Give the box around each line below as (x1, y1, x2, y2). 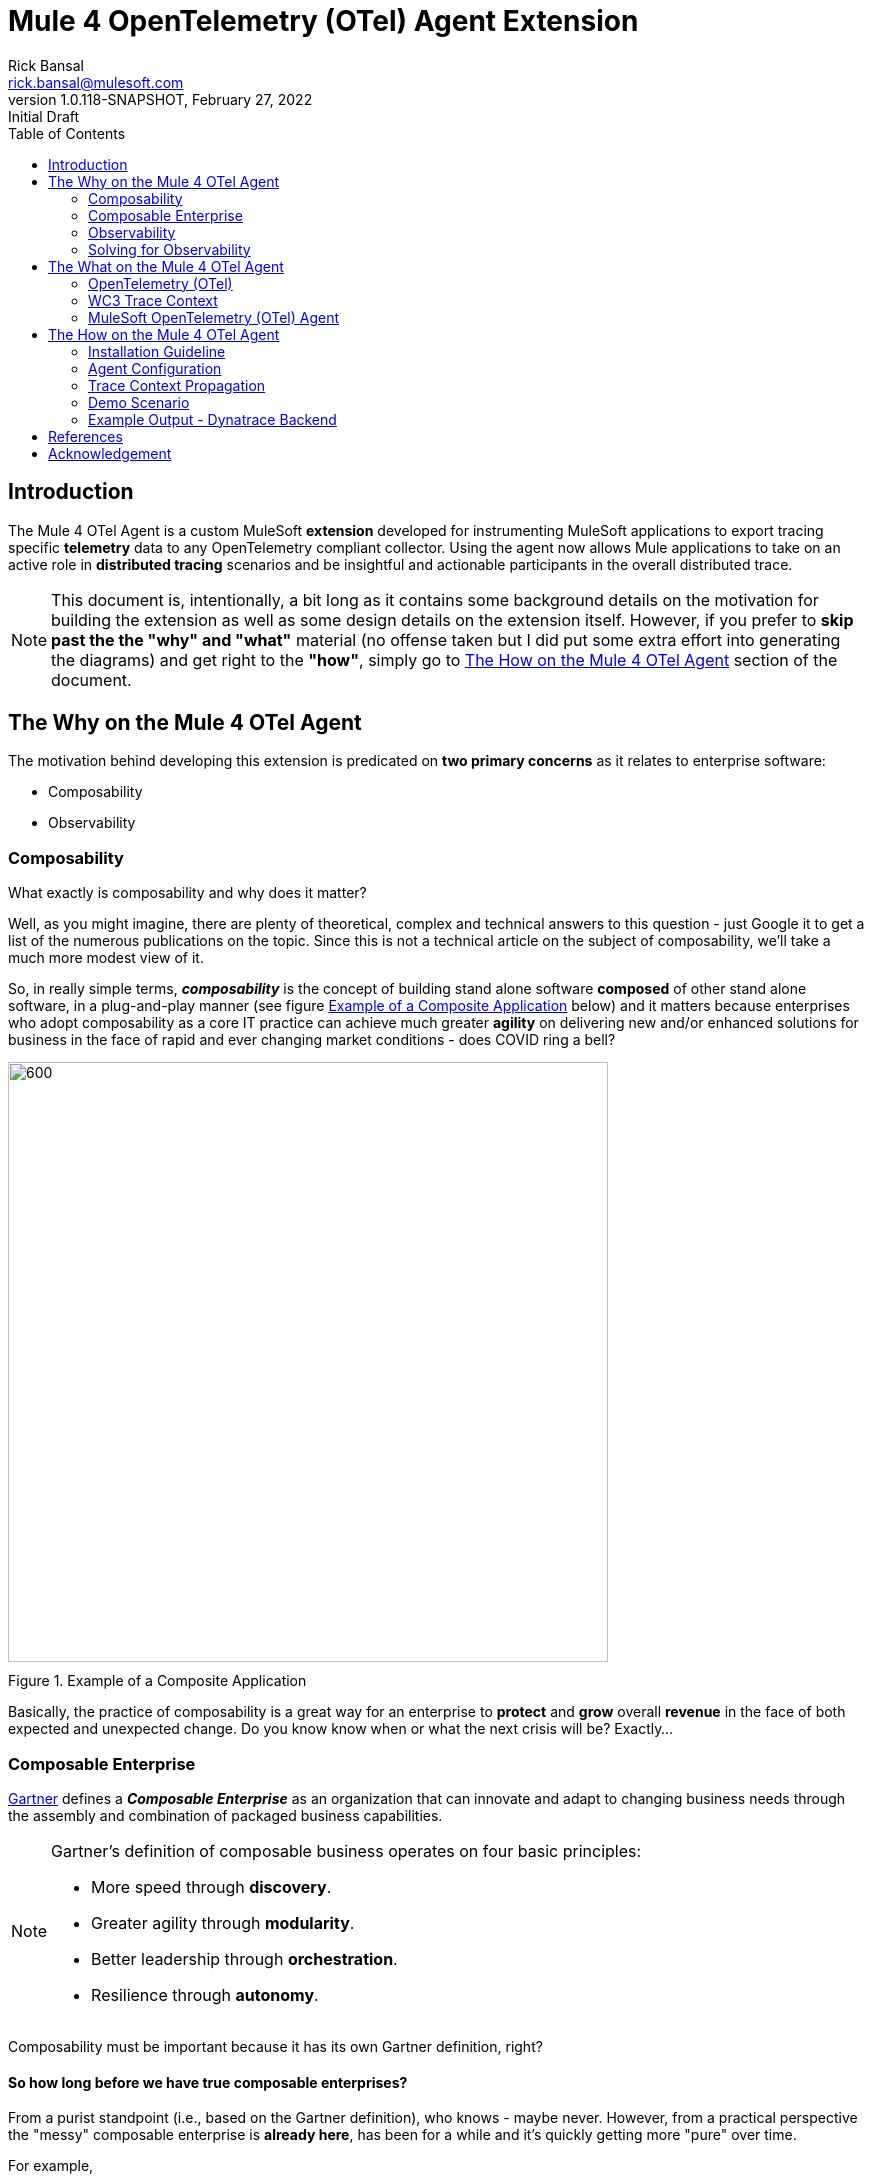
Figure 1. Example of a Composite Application (8, 1672, 307, 1690)
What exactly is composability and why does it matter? (8, 884, 367, 902)
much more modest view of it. (8, 949, 204, 967)
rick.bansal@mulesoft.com (8, 73, 184, 91)
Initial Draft (8, 107, 80, 125)
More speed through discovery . (91, 1876, 332, 1897)
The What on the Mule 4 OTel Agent (48, 257, 284, 275)
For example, (8, 2157, 94, 2175)
